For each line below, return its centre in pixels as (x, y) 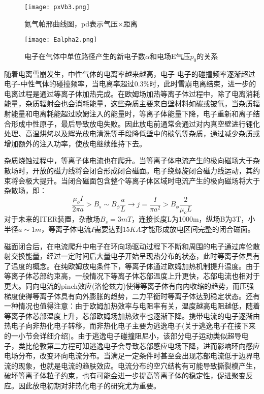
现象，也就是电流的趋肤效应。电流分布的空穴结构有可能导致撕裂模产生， (139, 365)
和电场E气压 (170, 56)
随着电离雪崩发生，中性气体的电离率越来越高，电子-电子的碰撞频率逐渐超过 (130, 73)
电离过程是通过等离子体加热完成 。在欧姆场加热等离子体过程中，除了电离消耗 (132, 93)
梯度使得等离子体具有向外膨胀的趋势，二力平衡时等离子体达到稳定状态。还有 (132, 296)
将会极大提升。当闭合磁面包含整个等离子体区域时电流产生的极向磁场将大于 (135, 180)
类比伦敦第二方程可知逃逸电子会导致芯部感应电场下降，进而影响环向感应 (139, 345)
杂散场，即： (25, 190)
